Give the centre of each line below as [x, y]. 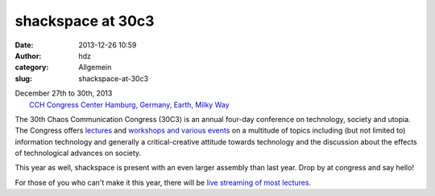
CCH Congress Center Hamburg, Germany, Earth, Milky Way [129, 104]
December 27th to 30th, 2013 [64, 93]
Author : [28, 55]
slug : [23, 78]
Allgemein [95, 67]
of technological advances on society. [78, 153]
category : [32, 67]
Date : [24, 45]
